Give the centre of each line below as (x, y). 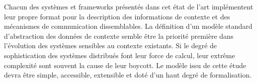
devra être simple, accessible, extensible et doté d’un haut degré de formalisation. (128, 75)
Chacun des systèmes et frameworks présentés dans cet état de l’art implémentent (129, 6)
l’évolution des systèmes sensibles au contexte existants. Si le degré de (111, 45)
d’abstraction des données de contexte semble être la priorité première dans (119, 36)
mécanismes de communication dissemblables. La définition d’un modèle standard (128, 26)
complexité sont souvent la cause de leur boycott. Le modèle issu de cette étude (125, 65)
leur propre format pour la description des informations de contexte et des (117, 16)
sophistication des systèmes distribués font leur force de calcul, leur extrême (120, 55)
